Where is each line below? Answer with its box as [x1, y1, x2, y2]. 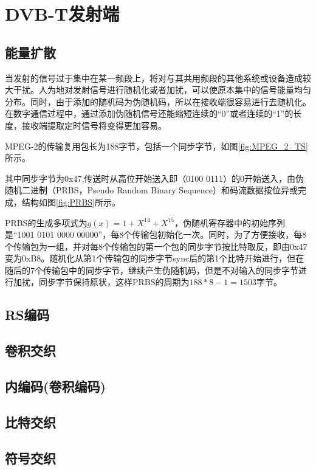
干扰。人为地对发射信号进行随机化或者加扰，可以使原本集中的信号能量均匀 [13, 83, 311, 96]
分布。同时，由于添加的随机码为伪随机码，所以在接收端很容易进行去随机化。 [5, 95, 311, 108]
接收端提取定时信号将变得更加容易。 [21, 119, 167, 131]
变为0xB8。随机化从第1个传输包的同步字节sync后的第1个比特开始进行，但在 [5, 252, 304, 264]
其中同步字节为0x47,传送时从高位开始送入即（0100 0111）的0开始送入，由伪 [5, 171, 304, 184]
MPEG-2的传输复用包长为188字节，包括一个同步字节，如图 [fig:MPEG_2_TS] [5, 139, 308, 152]
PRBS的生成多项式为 [5, 216, 88, 229]
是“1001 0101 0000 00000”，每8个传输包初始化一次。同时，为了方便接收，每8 [5, 228, 307, 241]
